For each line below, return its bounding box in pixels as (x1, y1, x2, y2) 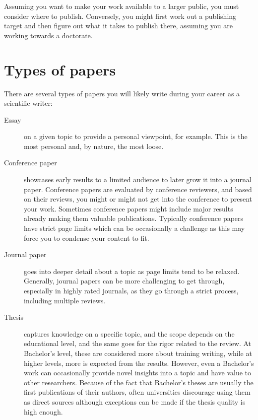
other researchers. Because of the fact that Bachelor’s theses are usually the (24, 377, 254, 387)
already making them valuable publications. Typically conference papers (24, 213, 244, 223)
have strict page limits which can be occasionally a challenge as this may (24, 223, 245, 233)
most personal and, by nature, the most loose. (24, 140, 164, 151)
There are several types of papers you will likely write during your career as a (4, 88, 240, 98)
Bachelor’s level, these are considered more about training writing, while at (24, 348, 252, 358)
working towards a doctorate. (4, 30, 93, 40)
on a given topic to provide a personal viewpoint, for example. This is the (24, 131, 248, 141)
